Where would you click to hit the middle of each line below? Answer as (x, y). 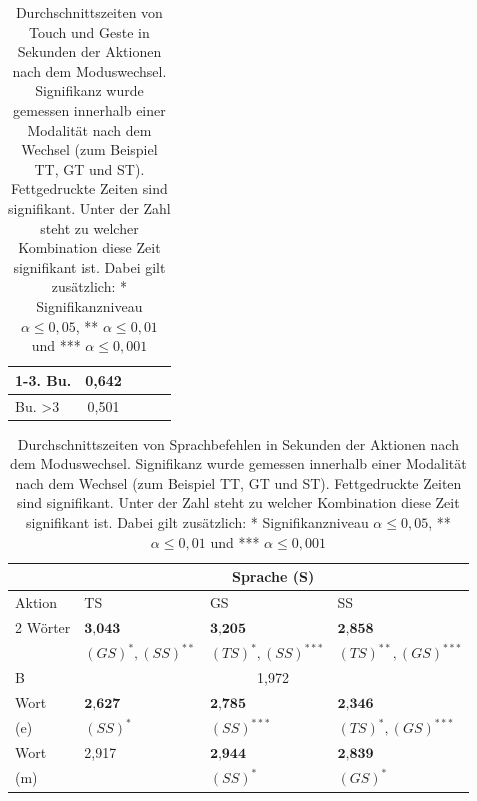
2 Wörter (43, 626)
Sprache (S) (273, 576)
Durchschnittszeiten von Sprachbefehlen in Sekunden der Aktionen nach (238, 443)
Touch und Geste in (89, 31)
